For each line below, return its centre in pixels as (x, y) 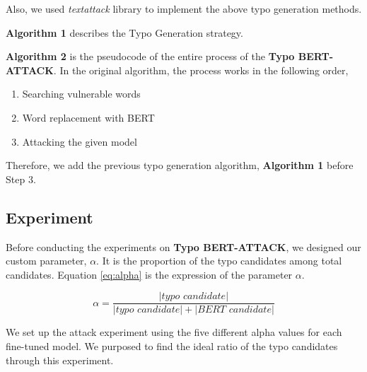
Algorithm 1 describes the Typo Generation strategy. (124, 32)
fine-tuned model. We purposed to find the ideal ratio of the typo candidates (172, 345)
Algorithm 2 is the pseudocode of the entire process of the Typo (150, 56)
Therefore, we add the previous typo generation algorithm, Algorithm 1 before (180, 165)
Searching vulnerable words (81, 94)
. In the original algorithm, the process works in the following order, (201, 70)
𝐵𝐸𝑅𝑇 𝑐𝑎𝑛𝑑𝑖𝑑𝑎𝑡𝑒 (234, 310)
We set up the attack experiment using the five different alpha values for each (174, 332)
